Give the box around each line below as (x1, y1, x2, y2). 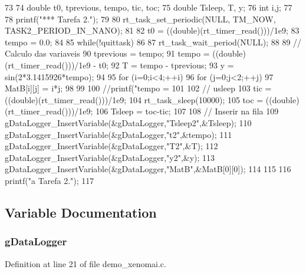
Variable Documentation (5, 203, 157, 221)
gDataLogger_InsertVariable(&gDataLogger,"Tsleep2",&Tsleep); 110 (5, 116, 252, 129)
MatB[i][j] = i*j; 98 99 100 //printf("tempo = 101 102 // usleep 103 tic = (5, 82, 272, 94)
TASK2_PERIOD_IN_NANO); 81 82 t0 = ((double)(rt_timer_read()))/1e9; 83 (5, 24, 300, 37)
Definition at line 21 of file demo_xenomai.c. (5, 257, 166, 269)
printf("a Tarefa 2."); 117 (5, 174, 94, 186)
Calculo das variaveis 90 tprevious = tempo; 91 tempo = (5, 47, 210, 60)
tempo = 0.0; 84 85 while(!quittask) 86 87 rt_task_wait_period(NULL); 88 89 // (5, 35, 302, 48)
